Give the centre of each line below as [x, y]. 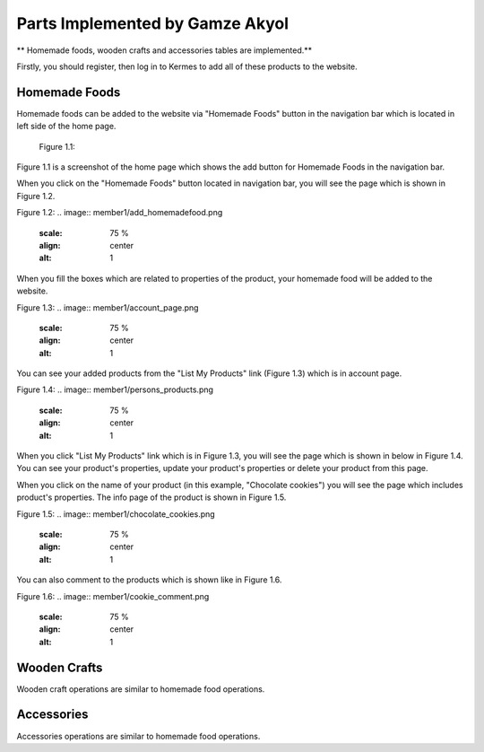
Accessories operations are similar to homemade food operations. [138, 736]
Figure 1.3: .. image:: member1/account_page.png [108, 307]
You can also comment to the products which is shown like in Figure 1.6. [149, 580]
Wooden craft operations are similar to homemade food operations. [141, 689]
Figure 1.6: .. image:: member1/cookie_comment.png [113, 596]
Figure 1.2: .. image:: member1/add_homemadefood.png [120, 213]
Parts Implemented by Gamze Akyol [153, 23]
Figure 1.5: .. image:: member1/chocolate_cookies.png [116, 514]
